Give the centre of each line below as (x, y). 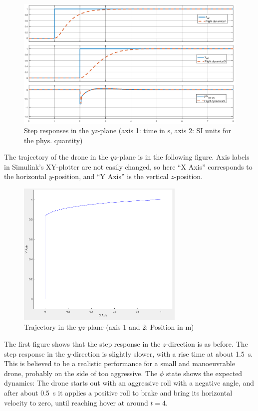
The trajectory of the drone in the (56, 157)
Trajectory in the (50, 327)
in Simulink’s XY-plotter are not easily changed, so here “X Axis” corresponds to (128, 166)
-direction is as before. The (207, 344)
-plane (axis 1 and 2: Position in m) (139, 327)
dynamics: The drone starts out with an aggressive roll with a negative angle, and (129, 383)
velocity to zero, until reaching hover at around (76, 402)
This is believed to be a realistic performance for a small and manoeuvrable (120, 363)
